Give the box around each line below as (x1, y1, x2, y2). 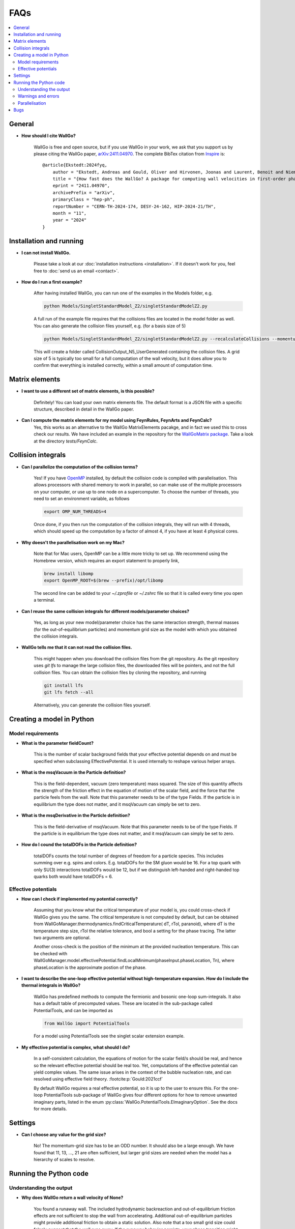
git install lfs (44, 682, 84, 688)
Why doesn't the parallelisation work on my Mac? (21, 539, 125, 545)
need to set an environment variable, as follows (33, 496, 130, 501)
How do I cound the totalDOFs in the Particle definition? (21, 842, 137, 848)
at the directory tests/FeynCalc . (33, 438, 98, 444)
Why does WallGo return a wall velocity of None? (21, 1195, 123, 1200)
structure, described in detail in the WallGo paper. (33, 406, 135, 412)
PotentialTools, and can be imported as (33, 1007, 113, 1013)
